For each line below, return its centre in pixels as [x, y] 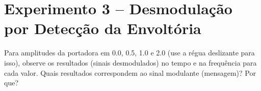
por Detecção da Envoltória [103, 28]
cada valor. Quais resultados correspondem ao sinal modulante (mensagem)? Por [130, 72]
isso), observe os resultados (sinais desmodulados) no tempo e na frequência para [130, 62]
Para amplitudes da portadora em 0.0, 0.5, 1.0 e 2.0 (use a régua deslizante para [129, 53]
